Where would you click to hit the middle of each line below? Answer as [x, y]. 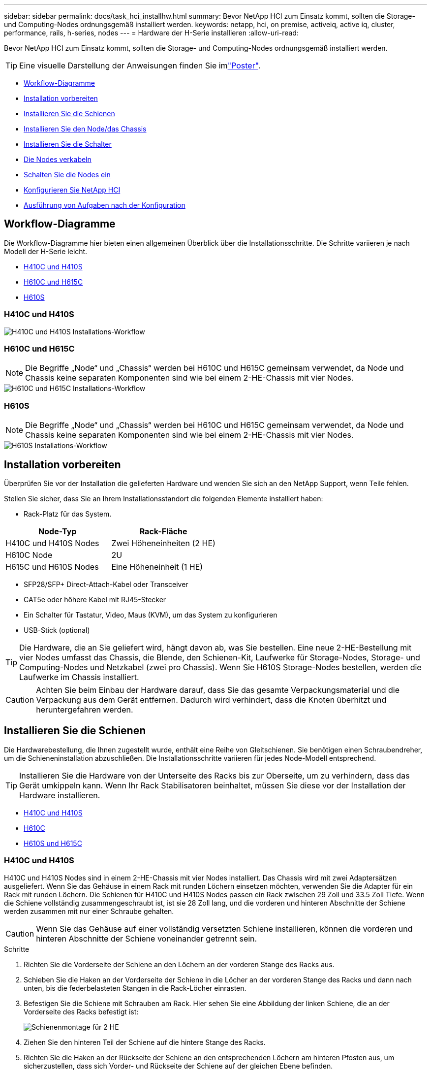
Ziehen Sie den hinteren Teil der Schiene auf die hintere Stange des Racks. [145, 1042]
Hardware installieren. [60, 795]
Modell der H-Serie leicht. [46, 251]
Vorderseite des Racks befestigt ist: [81, 1011]
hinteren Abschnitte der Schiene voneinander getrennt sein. [147, 938]
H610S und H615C [53, 843]
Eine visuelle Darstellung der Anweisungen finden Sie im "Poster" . [140, 65]
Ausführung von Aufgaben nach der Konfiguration [105, 205]
